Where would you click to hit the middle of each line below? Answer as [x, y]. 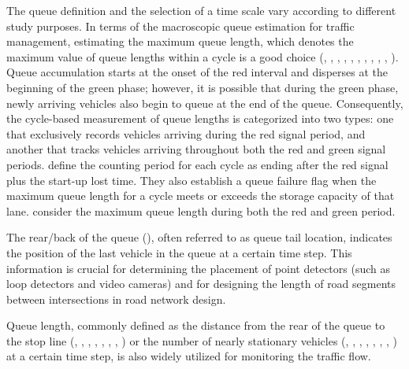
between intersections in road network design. [116, 299]
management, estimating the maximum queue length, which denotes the [180, 41]
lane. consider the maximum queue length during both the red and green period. [201, 210]
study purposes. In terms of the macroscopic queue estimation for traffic [180, 26]
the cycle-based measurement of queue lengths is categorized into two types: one [200, 118]
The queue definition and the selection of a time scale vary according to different [201, 10]
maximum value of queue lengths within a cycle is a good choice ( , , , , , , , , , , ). [203, 56]
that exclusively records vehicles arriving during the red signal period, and [186, 133]
